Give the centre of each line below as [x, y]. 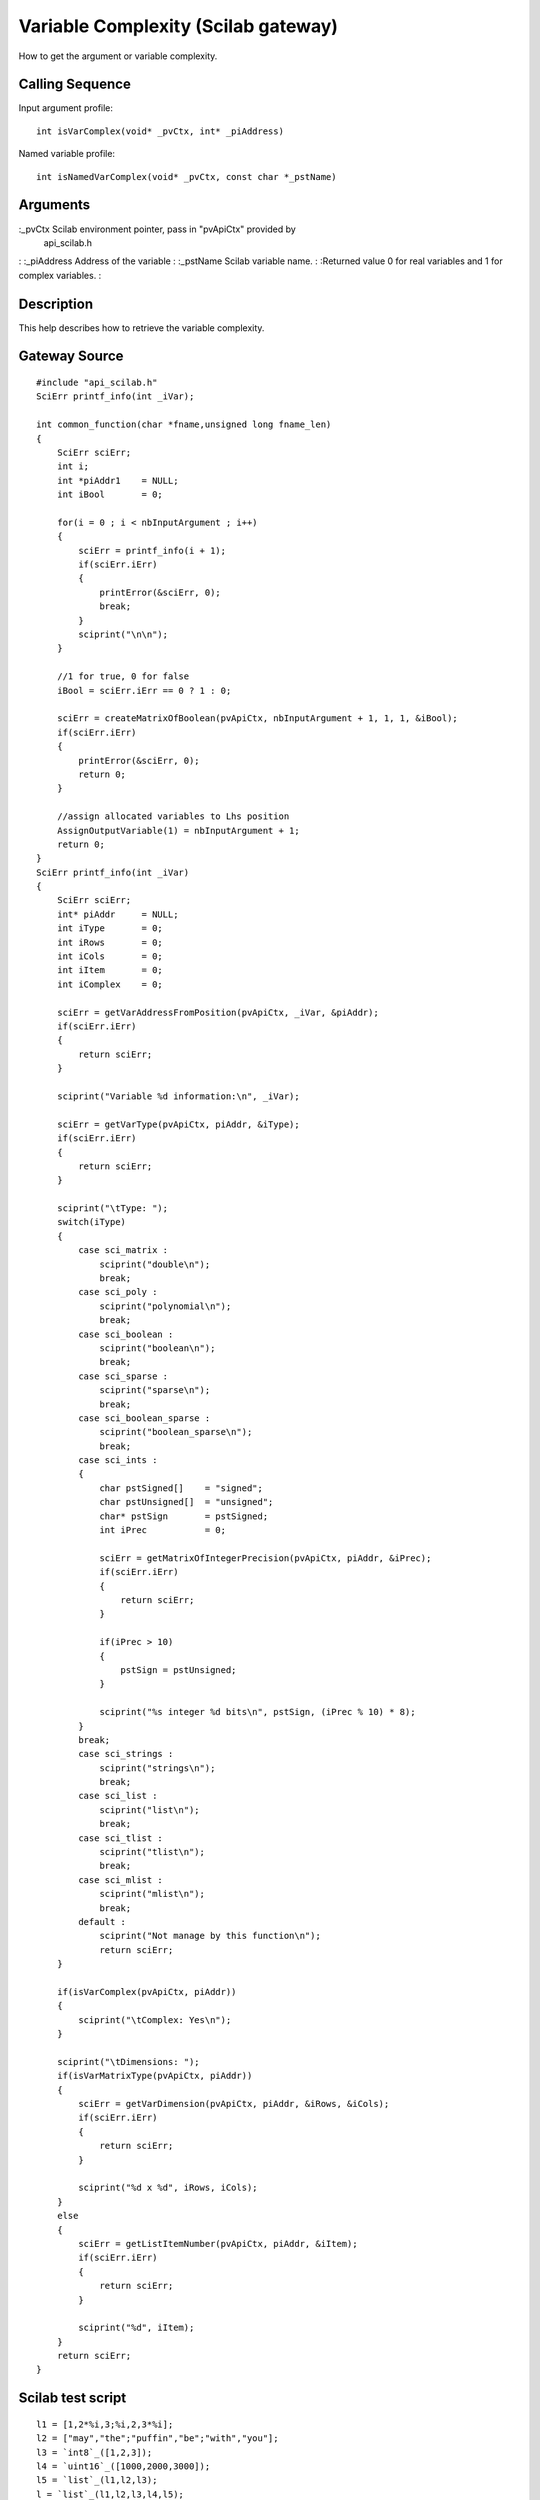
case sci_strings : [126, 1754]
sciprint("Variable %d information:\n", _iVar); [178, 1096]
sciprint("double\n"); [155, 1264]
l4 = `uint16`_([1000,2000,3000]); [123, 2466]
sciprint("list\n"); [149, 1809]
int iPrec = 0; [163, 1530]
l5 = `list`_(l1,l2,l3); [97, 2480]
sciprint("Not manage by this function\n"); [210, 1936]
